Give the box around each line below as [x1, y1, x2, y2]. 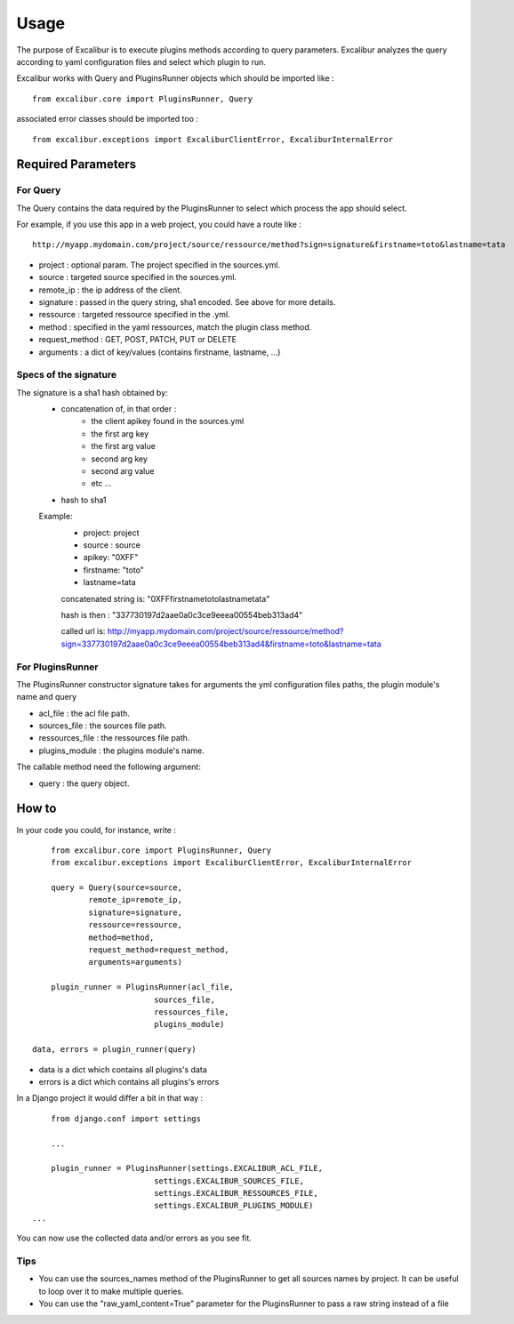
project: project [83, 527, 140, 538]
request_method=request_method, [88, 945, 230, 955]
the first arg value [91, 441, 156, 452]
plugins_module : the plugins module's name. [38, 745, 205, 756]
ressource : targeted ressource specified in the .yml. [38, 309, 230, 320]
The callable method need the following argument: [16, 761, 202, 773]
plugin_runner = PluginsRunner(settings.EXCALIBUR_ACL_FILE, [50, 1163, 324, 1174]
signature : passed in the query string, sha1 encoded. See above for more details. [38, 297, 336, 307]
